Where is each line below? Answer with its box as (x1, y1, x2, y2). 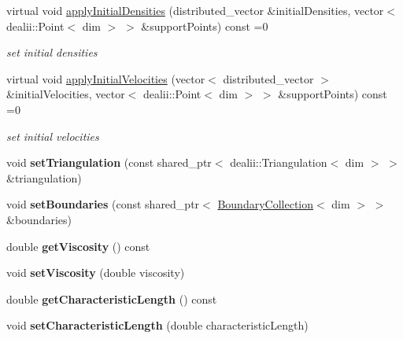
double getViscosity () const (6, 238, 150, 254)
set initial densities (6, 44, 98, 61)
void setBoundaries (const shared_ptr (6, 196, 200, 212)
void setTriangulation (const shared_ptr (6, 154, 212, 171)
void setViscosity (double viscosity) (6, 264, 185, 281)
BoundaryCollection (217, 196, 314, 212)
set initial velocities (6, 127, 99, 144)
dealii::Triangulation (230, 154, 327, 171)
